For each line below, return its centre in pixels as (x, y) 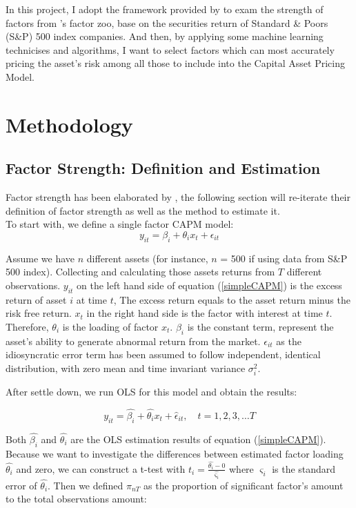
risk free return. (39, 313)
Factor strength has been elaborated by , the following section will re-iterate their (178, 197)
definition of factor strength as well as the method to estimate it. (143, 210)
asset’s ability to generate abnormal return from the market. (133, 341)
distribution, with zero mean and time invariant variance (126, 368)
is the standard (304, 468)
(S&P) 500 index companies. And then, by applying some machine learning (165, 36)
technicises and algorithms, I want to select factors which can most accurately (170, 49)
